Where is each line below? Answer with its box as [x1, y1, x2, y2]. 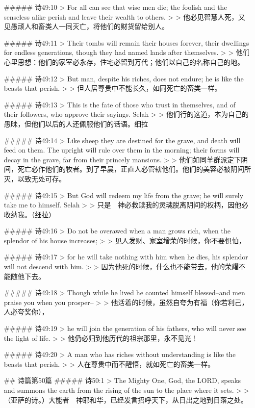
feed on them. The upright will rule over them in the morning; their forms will [4, 145, 240, 155]
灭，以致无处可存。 [4, 173, 66, 183]
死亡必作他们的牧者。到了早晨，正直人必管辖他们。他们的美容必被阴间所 [17, 164, 251, 174]
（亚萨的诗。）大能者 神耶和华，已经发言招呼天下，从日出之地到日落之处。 [4, 394, 248, 405]
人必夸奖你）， [4, 306, 49, 317]
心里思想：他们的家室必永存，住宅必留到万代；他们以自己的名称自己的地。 [4, 56, 244, 67]
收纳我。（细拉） [4, 209, 55, 219]
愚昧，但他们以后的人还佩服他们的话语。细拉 [4, 118, 148, 128]
